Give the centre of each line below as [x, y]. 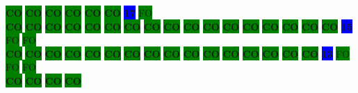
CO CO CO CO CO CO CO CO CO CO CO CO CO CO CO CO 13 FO [178, 53]
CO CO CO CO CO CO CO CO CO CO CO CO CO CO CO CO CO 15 [179, 26]
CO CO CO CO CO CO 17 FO [79, 12]
